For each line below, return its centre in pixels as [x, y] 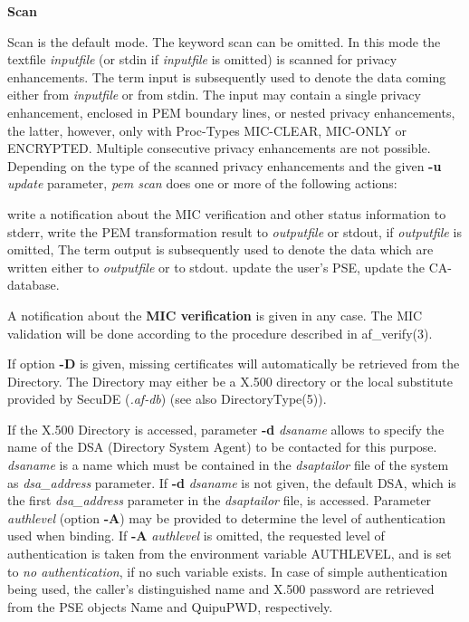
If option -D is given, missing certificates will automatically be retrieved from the [234, 364]
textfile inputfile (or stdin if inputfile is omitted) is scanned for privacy [202, 59]
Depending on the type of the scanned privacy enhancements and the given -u [225, 165]
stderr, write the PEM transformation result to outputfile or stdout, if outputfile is [234, 231]
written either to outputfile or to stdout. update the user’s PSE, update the [216, 267]
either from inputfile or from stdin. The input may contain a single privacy [214, 95]
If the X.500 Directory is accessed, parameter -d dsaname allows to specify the [226, 429]
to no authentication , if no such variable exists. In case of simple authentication [228, 571]
